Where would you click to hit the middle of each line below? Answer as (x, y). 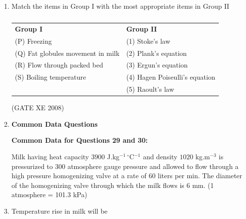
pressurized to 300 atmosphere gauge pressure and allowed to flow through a (125, 166)
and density (160, 156)
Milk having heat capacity (50, 156)
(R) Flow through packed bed (59, 65)
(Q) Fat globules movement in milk (67, 53)
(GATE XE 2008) (38, 108)
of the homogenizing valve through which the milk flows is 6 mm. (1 (113, 185)
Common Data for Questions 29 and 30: (80, 140)
